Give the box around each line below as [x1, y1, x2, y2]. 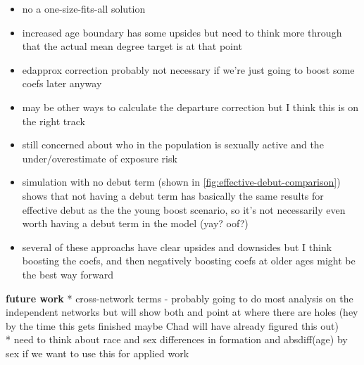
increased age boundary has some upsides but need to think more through [22, 25, 342, 39]
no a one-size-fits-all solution [22, 1, 146, 15]
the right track [22, 113, 85, 128]
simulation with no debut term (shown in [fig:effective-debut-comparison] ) [22, 174, 341, 189]
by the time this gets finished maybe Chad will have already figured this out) [6, 318, 339, 333]
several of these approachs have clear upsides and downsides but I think [22, 239, 332, 254]
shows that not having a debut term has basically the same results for [22, 188, 324, 203]
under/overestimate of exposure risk [22, 151, 177, 165]
